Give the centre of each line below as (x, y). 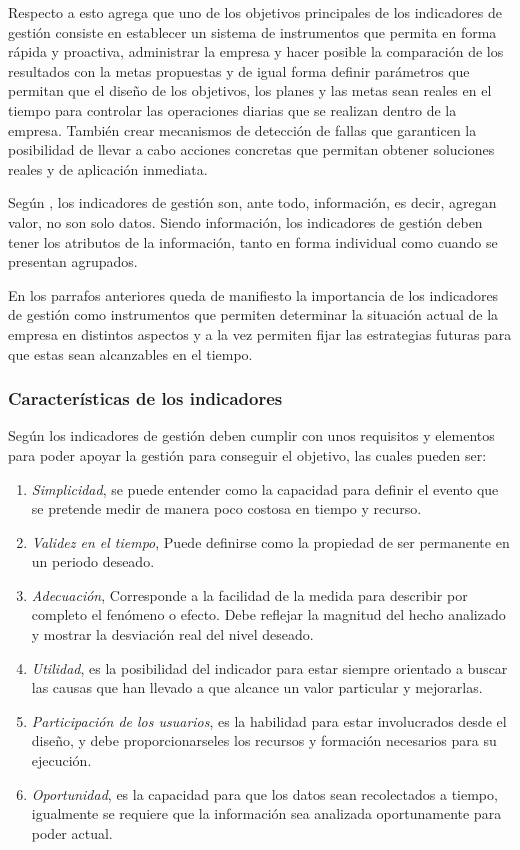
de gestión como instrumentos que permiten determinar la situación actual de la (253, 314)
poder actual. (72, 832)
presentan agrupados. (73, 261)
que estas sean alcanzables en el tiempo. (130, 353)
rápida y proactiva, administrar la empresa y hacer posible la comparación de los (256, 51)
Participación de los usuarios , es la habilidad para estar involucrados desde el (269, 720)
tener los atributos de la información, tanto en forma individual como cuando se (253, 241)
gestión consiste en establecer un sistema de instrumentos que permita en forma (252, 31)
